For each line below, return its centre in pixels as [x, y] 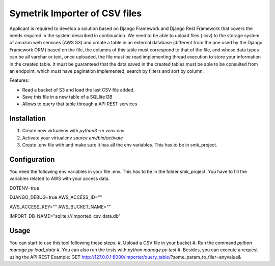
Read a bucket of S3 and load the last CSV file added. [78, 90]
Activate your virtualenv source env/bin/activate [73, 138]
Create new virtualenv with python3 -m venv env [73, 131]
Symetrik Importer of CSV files [76, 13]
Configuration [32, 159]
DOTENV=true [24, 188]
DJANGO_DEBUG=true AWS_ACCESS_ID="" [56, 197]
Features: [19, 80]
